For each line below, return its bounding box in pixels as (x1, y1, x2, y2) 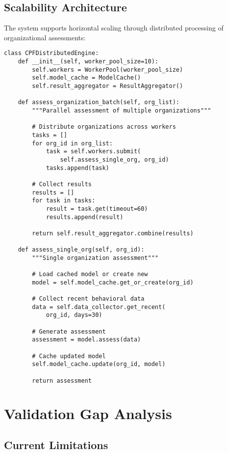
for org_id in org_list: (32, 140, 113, 147)
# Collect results (32, 180, 92, 188)
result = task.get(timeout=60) (46, 205, 148, 212)
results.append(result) (46, 213, 124, 221)
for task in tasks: (32, 197, 96, 204)
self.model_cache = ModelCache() (32, 74, 141, 82)
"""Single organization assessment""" (32, 254, 158, 261)
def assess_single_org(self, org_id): (18, 246, 145, 254)
